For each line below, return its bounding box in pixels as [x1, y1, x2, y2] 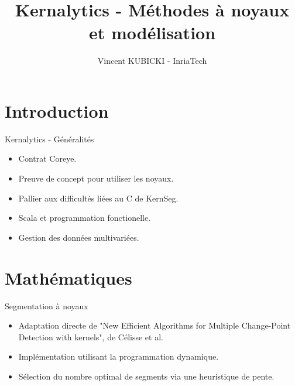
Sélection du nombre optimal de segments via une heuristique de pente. [18, 370, 275, 382]
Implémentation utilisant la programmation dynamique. [18, 350, 219, 363]
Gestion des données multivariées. [18, 231, 139, 243]
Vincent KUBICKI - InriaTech [97, 54, 207, 67]
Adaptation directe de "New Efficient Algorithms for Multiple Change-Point [18, 319, 291, 332]
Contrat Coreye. [18, 152, 77, 165]
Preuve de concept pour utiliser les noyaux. [18, 172, 174, 185]
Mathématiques [5, 265, 132, 289]
